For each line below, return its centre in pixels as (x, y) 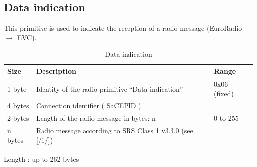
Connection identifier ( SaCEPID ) (88, 106)
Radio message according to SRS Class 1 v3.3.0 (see (114, 130)
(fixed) (224, 93)
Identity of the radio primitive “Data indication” (109, 88)
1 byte (17, 88)
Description (56, 71)
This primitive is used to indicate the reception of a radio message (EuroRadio (123, 28)
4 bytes (18, 106)
